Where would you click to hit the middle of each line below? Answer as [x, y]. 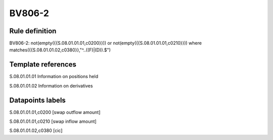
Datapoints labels [37, 100]
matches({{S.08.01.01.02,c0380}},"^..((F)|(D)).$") [60, 50]
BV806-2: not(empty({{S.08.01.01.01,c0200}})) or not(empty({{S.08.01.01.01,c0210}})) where [106, 43]
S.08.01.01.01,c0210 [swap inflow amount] [53, 121]
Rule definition [33, 31]
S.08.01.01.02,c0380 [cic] [36, 130]
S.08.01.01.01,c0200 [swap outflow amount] [55, 112]
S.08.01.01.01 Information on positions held [54, 77]
